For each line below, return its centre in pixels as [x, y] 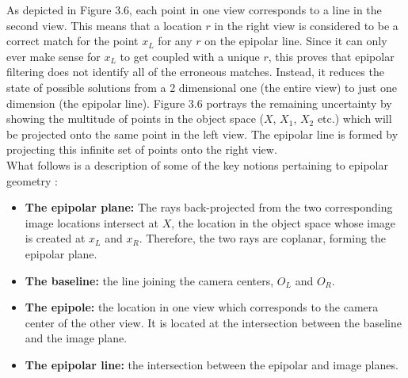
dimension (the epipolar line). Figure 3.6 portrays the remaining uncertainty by [199, 103]
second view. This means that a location [104, 25]
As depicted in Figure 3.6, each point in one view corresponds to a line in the [194, 10]
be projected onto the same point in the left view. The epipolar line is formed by [202, 134]
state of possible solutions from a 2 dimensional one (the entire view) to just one [202, 87]
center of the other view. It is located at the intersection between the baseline [213, 322]
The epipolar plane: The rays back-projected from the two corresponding [209, 207]
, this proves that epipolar [331, 56]
